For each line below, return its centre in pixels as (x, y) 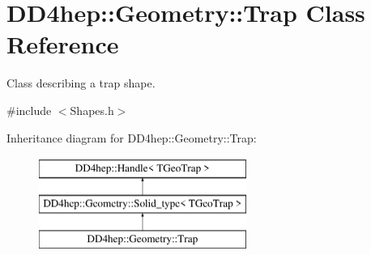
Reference (63, 44)
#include (29, 110)
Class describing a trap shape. (81, 83)
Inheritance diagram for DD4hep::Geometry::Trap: (132, 137)
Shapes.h (92, 110)
